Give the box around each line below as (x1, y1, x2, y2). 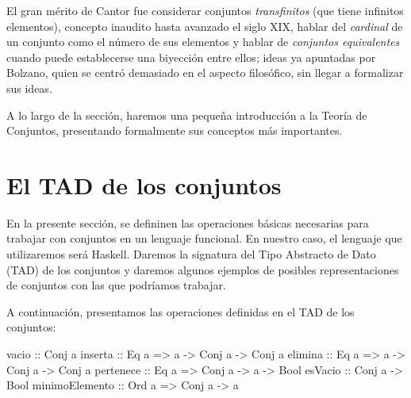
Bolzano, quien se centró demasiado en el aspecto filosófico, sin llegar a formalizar (6, 64, 404, 81)
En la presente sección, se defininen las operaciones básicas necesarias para (6, 214, 369, 231)
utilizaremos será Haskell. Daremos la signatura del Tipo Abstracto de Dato (6, 246, 376, 262)
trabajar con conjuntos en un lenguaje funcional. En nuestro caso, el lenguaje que (6, 230, 402, 247)
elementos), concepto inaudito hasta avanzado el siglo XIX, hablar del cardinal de (6, 17, 403, 34)
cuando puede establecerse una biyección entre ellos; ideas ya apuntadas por (6, 48, 376, 65)
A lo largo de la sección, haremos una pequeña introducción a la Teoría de (6, 106, 367, 123)
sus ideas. (6, 79, 52, 96)
